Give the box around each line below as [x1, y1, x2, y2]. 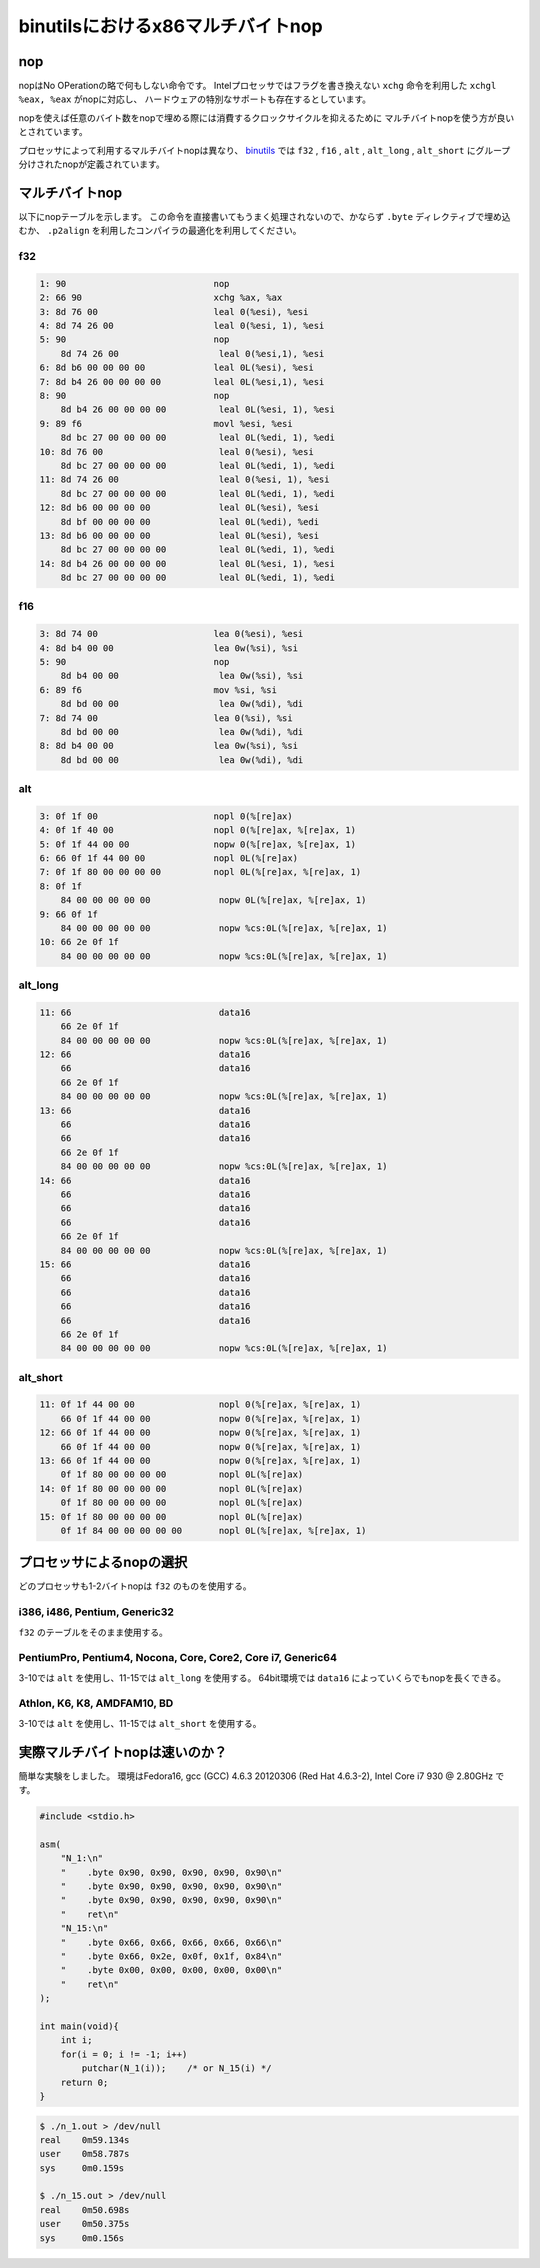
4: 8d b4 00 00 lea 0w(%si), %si [39, 642, 299, 654]
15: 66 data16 [39, 1258, 251, 1270]
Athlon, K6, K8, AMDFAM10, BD [18, 1696, 174, 1710]
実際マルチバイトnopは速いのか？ [18, 1743, 228, 1760]
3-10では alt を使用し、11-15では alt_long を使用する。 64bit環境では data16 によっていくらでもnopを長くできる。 [18, 1671, 507, 1684]
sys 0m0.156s [39, 2232, 125, 2244]
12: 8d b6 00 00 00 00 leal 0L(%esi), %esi [39, 502, 320, 514]
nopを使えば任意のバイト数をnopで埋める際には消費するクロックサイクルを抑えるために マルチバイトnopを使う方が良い [18, 111, 515, 124]
